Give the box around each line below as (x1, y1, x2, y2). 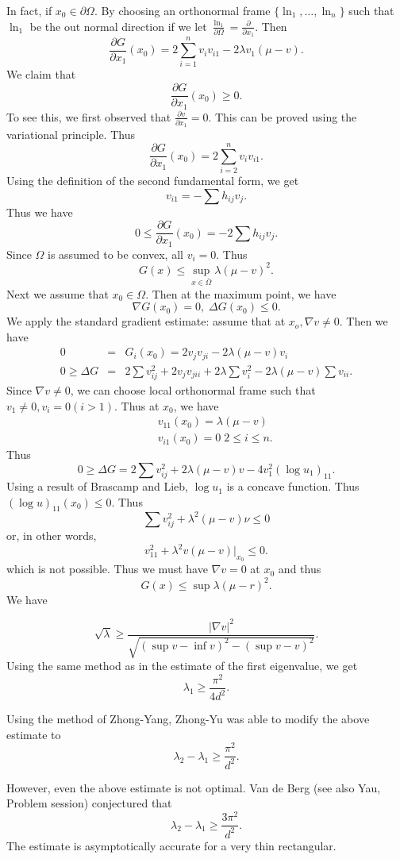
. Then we (339, 313, 388, 329)
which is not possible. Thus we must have (6, 560, 208, 577)
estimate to (6, 726, 61, 742)
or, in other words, (6, 527, 97, 544)
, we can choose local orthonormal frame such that (70, 382, 316, 399)
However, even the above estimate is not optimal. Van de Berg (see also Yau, (6, 779, 381, 795)
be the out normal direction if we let (29, 17, 207, 34)
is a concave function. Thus (226, 478, 360, 495)
